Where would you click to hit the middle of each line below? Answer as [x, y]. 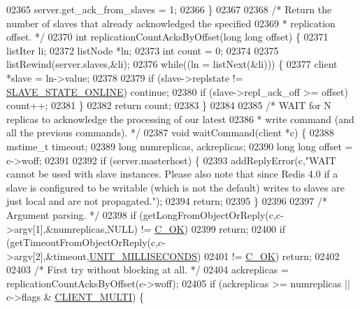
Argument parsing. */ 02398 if [71, 214]
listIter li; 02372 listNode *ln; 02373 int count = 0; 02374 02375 [143, 50]
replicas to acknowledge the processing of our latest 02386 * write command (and [180, 118]
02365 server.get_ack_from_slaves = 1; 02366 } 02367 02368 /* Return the [169, 9]
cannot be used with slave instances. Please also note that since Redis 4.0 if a [172, 174]
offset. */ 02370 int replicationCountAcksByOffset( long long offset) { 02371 [167, 37]
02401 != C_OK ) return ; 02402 [272, 256]
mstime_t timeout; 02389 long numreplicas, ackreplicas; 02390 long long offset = [180, 146]
